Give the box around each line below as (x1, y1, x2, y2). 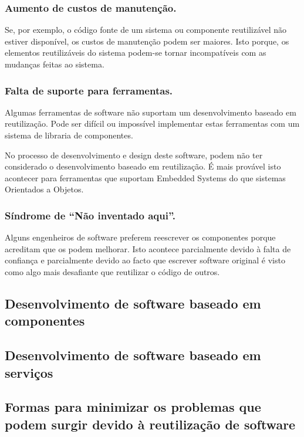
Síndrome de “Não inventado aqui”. (5, 208, 175, 222)
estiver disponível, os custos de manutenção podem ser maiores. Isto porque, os (5, 35, 289, 47)
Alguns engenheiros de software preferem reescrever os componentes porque (5, 231, 276, 243)
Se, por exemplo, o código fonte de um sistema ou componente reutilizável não (5, 23, 287, 36)
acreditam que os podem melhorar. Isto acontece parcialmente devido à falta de (5, 242, 291, 255)
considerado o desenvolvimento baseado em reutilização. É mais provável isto (5, 160, 281, 172)
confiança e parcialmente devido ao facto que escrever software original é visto (5, 254, 285, 266)
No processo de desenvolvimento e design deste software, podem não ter (5, 148, 263, 161)
